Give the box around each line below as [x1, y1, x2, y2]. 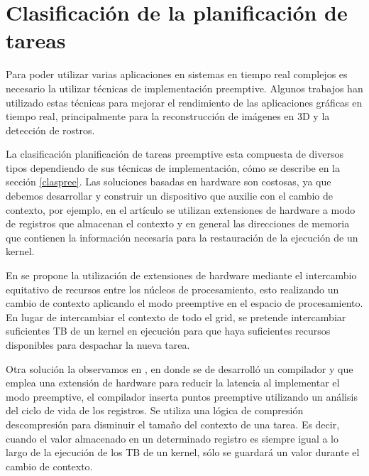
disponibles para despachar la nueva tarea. [6, 337, 190, 352]
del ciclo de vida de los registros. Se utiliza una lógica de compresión [6, 403, 304, 418]
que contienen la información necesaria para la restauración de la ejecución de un [6, 229, 358, 244]
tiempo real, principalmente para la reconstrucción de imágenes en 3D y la [6, 109, 330, 124]
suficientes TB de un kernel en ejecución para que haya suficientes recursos [6, 323, 331, 338]
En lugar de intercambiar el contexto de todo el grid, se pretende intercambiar [6, 309, 346, 324]
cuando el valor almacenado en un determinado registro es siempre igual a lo [6, 431, 339, 445]
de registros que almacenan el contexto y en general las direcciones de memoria [6, 216, 350, 231]
